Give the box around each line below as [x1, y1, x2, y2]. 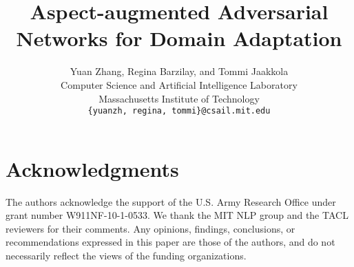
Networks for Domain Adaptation [16, 24, 342, 52]
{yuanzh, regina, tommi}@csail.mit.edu [87, 106, 271, 116]
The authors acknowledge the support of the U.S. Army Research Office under [6, 194, 336, 209]
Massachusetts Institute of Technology [98, 91, 260, 105]
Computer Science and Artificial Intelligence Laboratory [61, 77, 298, 92]
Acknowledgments [6, 154, 179, 182]
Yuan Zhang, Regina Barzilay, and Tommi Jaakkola [70, 64, 289, 78]
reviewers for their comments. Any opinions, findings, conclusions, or [6, 221, 295, 235]
